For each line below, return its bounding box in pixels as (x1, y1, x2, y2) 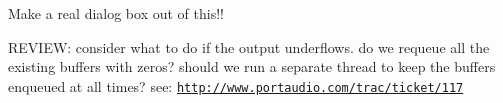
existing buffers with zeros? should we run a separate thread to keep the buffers (8, 56, 496, 77)
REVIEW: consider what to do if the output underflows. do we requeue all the (8, 36, 490, 57)
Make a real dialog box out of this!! (8, 3, 224, 23)
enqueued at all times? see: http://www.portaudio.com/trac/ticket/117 (8, 75, 464, 96)
